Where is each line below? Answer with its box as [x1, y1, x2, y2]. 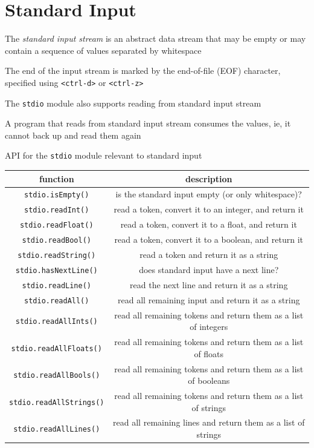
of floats [194, 347, 224, 360]
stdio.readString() [18, 251, 96, 260]
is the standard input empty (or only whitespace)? [115, 188, 302, 200]
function [39, 172, 74, 185]
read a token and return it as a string [139, 248, 278, 261]
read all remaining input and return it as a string [118, 293, 300, 306]
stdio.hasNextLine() [15, 266, 98, 275]
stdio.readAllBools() [13, 371, 100, 380]
